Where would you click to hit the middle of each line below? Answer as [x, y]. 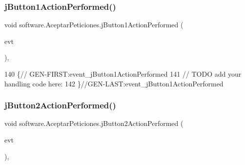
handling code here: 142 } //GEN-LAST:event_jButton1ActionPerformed [114, 83]
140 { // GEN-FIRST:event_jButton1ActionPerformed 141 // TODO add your [123, 74]
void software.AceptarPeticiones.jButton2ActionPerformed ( [94, 123]
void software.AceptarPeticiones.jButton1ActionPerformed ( [94, 25]
